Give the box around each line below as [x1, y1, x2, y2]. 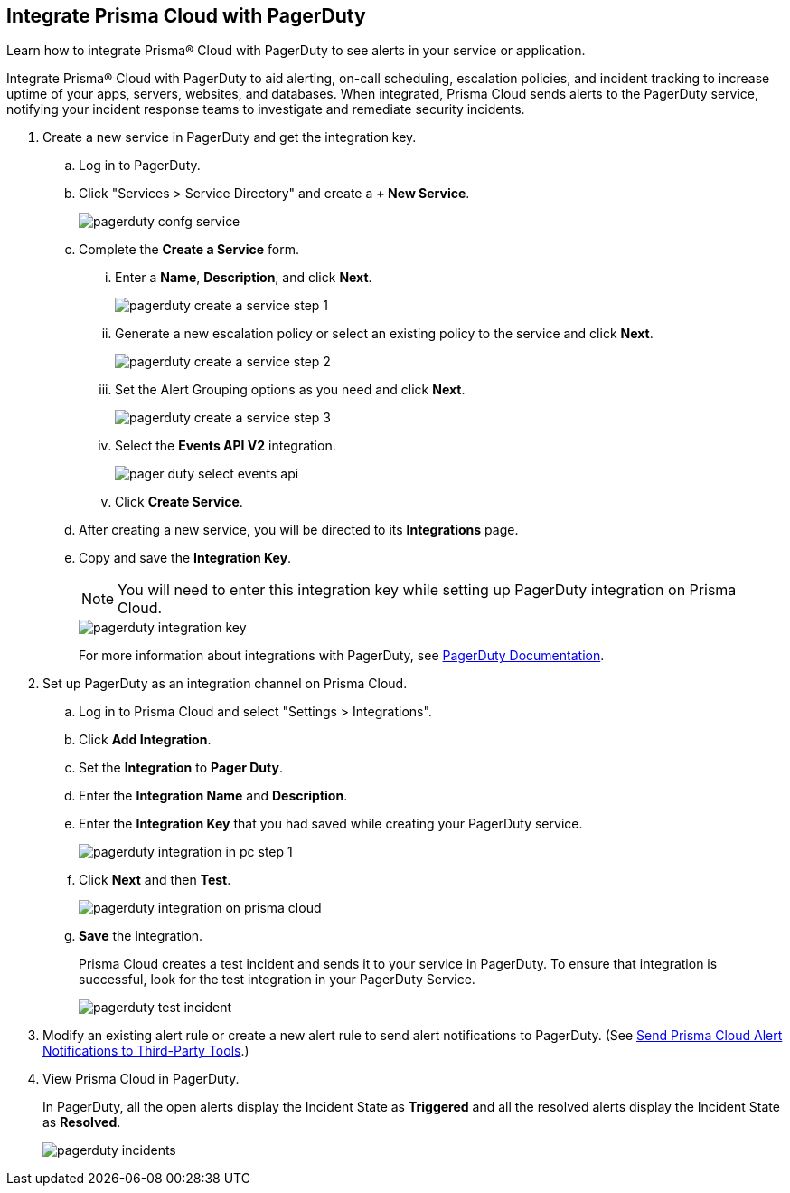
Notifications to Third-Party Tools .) [42, 1043, 249, 1059]
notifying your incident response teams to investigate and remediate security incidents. [6, 101, 525, 118]
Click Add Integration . [79, 732, 212, 748]
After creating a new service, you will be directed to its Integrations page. [79, 522, 519, 538]
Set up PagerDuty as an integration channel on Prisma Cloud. [42, 676, 408, 692]
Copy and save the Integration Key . [79, 550, 292, 566]
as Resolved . [42, 1114, 121, 1131]
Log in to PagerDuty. [79, 157, 201, 174]
